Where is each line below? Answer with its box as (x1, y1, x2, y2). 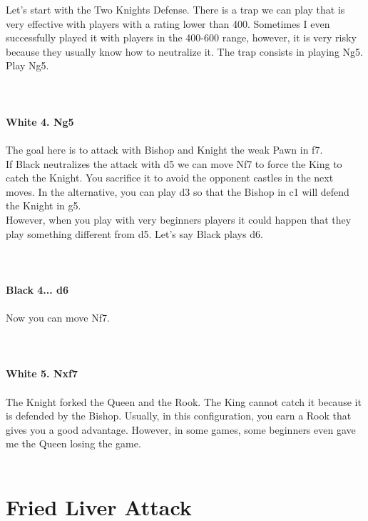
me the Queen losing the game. (6, 436, 141, 451)
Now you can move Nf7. (6, 310, 110, 325)
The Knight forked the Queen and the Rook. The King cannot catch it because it (6, 394, 362, 409)
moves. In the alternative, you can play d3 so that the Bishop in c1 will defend (6, 184, 349, 199)
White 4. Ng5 (6, 114, 74, 129)
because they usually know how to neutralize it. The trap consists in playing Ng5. (6, 44, 363, 59)
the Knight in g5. (6, 198, 81, 213)
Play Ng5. (6, 58, 49, 73)
